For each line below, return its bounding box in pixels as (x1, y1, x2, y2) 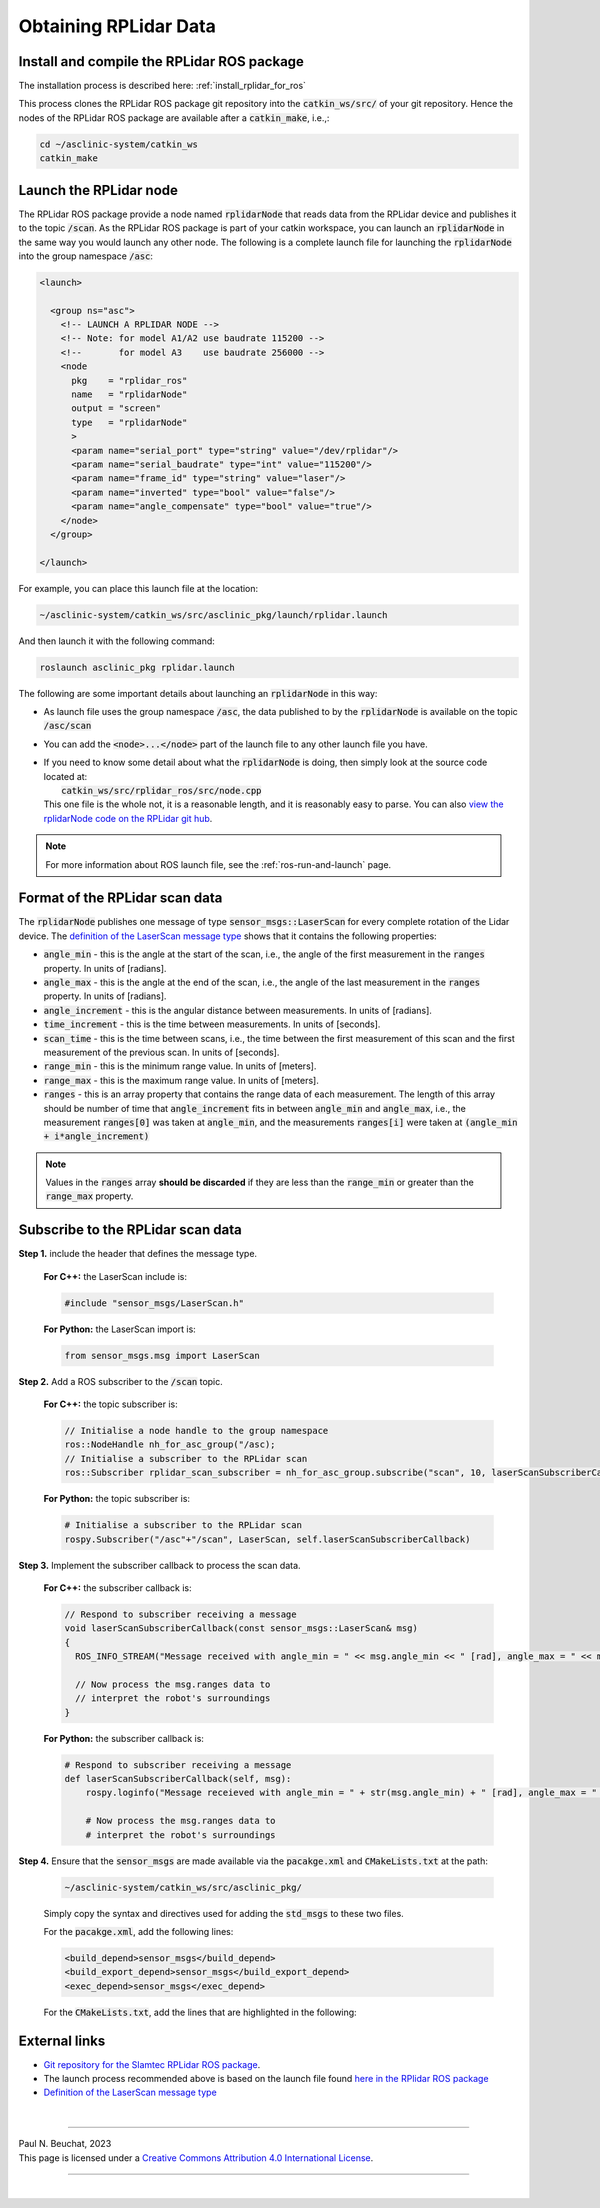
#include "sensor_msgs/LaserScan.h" (64, 1297, 245, 1309)
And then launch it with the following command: (18, 635, 215, 647)
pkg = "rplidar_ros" (71, 375, 188, 386)
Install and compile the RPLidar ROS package (18, 53, 305, 70)
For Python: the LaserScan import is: (43, 1323, 197, 1335)
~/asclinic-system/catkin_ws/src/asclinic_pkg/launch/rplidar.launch (39, 609, 388, 620)
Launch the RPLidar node (18, 181, 179, 199)
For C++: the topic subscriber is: (43, 1398, 179, 1410)
